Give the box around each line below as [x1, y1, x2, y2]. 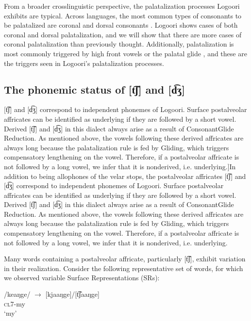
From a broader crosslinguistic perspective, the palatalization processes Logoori [4, 1, 240, 11]
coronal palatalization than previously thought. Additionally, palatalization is [4, 39, 234, 49]
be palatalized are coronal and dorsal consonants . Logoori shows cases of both [4, 20, 238, 30]
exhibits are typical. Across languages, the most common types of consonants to [4, 10, 242, 20]
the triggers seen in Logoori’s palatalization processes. [4, 58, 164, 68]
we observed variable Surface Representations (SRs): [4, 273, 160, 283]
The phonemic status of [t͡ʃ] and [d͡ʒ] [4, 81, 185, 96]
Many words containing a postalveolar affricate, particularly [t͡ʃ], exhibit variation [4, 254, 246, 264]
